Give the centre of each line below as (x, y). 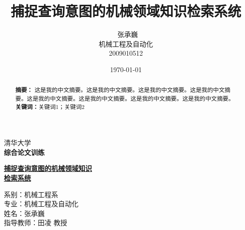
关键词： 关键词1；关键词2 (50, 107)
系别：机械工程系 (31, 194)
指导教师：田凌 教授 (36, 222)
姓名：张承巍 (24, 213)
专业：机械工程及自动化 (41, 204)
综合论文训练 (24, 152)
